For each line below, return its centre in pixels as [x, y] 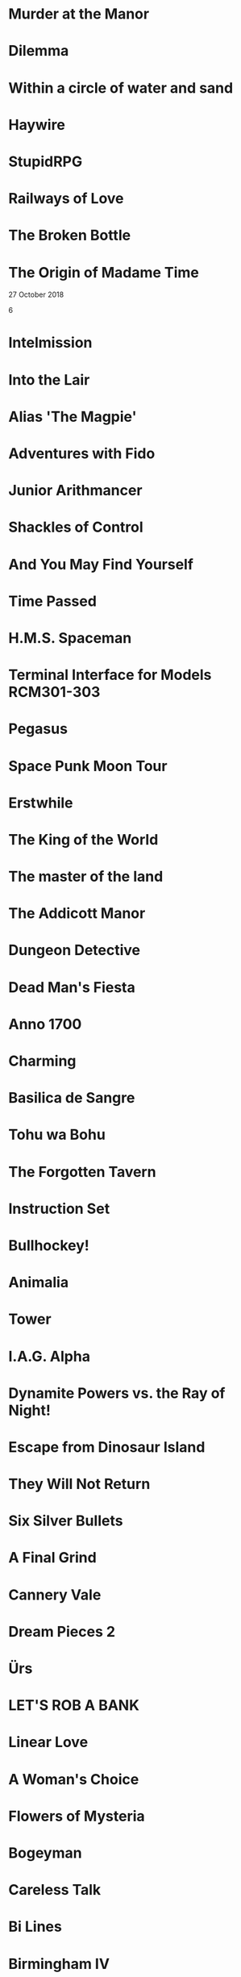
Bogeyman [45, 1853]
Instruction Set [59, 1209]
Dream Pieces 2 [62, 1631]
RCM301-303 [54, 692]
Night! [29, 1410]
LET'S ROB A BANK [74, 1706]
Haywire [37, 125]
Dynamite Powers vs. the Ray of [117, 1393]
